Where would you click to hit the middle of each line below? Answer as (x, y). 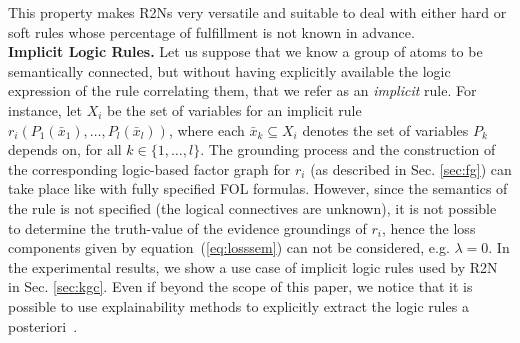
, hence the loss (428, 227)
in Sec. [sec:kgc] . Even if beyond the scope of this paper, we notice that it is (240, 286)
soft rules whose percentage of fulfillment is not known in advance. (211, 31)
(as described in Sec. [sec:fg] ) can (411, 168)
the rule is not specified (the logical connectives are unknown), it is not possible (252, 207)
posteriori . (43, 325)
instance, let (45, 109)
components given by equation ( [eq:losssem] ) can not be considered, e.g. (229, 247)
